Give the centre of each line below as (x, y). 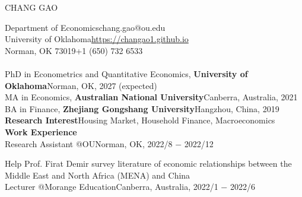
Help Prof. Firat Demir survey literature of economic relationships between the (148, 163)
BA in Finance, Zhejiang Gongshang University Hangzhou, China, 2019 (142, 108)
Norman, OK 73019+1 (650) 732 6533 (74, 50)
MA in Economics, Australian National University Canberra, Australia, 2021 (151, 97)
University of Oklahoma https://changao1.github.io (97, 39)
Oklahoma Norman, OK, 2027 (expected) (81, 85)
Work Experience (41, 131)
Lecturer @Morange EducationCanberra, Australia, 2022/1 (112, 187)
